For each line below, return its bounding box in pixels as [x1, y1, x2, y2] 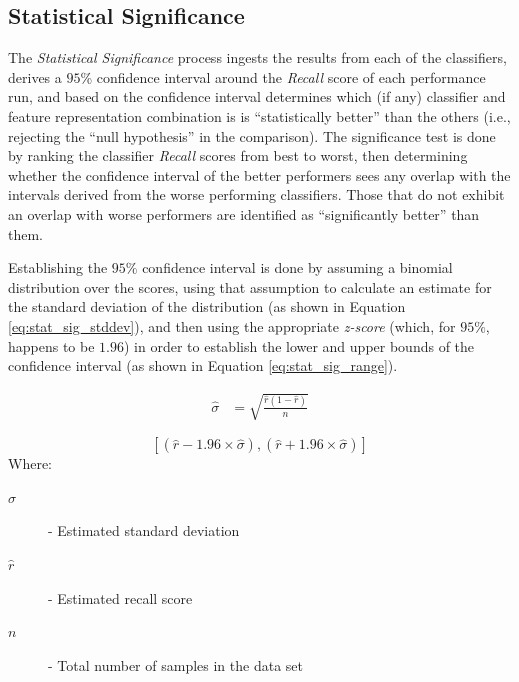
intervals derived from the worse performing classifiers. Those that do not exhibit [8, 184, 505, 205]
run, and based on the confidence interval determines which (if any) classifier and [8, 86, 506, 107]
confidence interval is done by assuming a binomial [142, 257, 453, 278]
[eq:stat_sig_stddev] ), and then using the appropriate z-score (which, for [8, 315, 456, 336]
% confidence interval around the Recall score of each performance [80, 66, 486, 87]
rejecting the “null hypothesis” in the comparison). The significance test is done [8, 125, 496, 146]
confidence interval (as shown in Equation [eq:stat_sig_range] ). [8, 355, 398, 376]
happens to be [8, 335, 95, 356]
